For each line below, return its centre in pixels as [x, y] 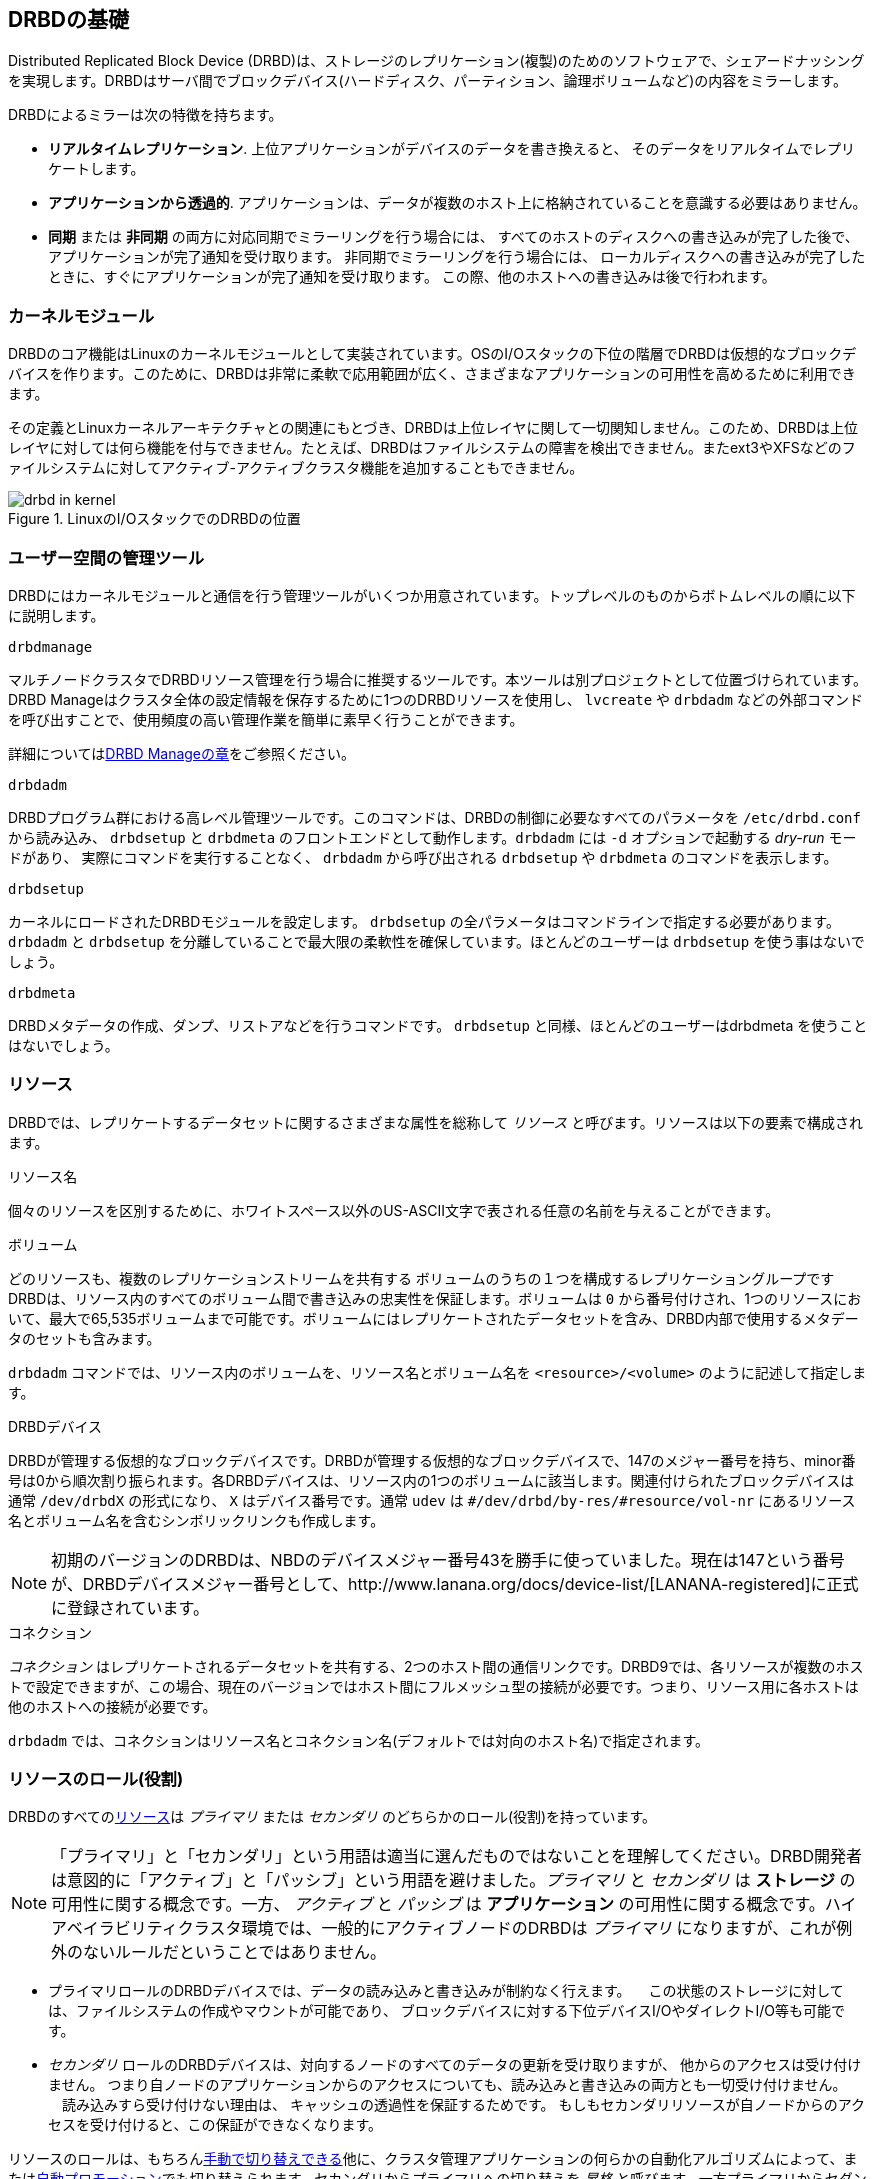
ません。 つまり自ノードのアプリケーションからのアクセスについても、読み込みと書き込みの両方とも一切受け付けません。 [447, 2085]
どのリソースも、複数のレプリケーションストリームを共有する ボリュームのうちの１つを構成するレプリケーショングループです [421, 1278]
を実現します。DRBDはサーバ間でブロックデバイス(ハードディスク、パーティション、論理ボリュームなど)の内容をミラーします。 [427, 81]
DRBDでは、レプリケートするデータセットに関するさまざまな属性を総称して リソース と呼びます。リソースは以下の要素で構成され [436, 1122]
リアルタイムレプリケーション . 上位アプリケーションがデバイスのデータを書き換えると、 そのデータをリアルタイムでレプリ [452, 149]
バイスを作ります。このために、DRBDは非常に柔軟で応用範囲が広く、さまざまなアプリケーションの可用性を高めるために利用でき [432, 374]
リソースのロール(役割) [96, 1779]
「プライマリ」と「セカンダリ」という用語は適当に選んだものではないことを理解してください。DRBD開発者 [456, 1856]
